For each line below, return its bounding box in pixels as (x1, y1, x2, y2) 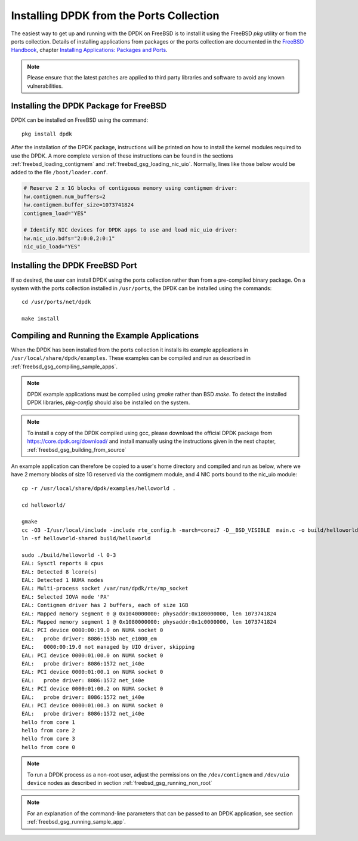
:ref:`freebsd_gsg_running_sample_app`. (27, 818, 126, 825)
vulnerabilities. (27, 82, 63, 90)
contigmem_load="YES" (23, 210, 87, 217)
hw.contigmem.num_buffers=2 (23, 193, 106, 200)
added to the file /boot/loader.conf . (11, 169, 108, 176)
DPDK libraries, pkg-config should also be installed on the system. (27, 399, 190, 406)
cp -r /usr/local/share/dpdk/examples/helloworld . (21, 485, 176, 492)
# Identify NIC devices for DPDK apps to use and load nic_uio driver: (23, 227, 238, 233)
